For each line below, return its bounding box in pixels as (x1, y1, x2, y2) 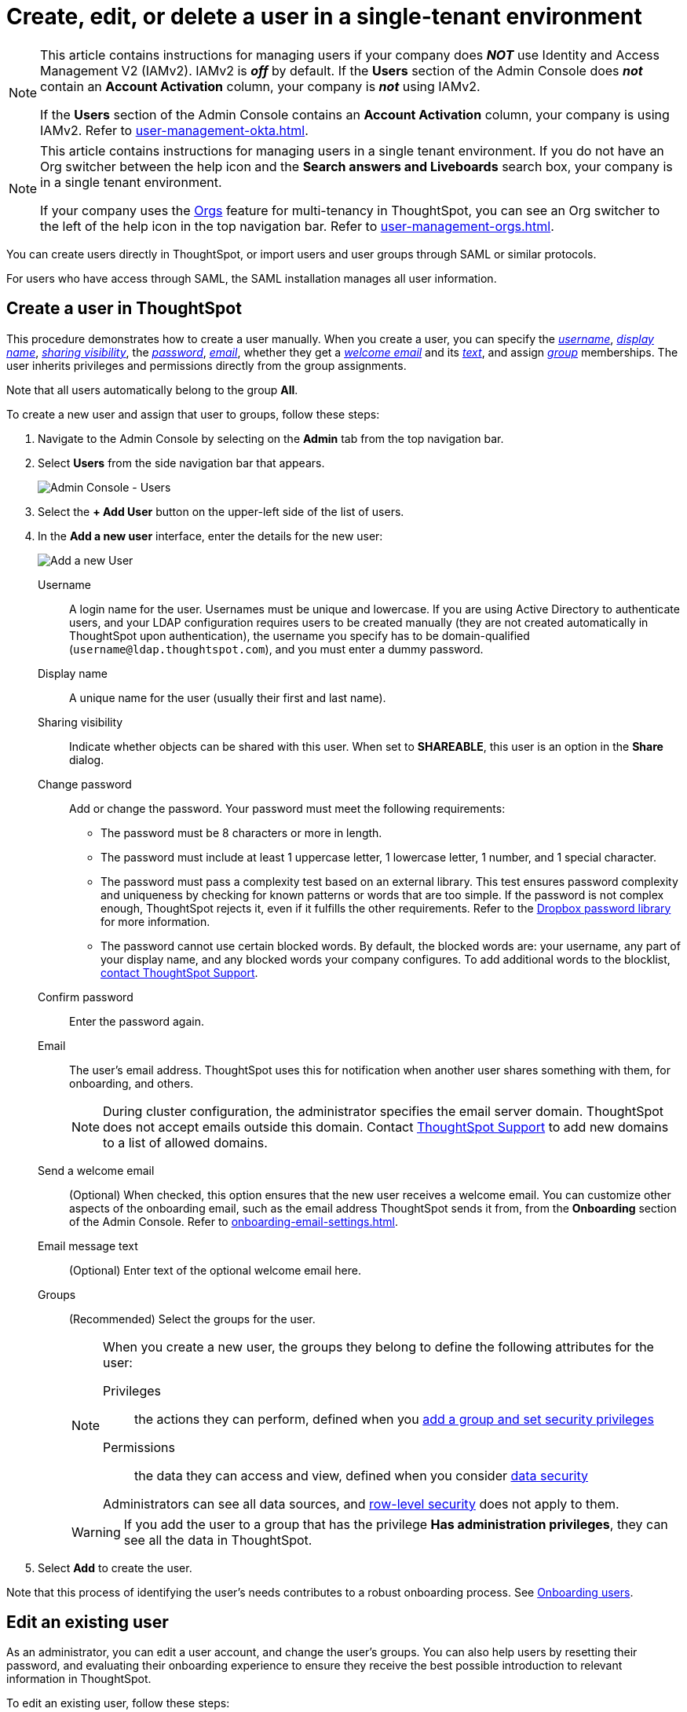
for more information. (100, 914, 210, 928)
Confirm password (38, 990, 133, 1004)
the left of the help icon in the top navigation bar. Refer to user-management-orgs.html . (40, 218, 554, 234)
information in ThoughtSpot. (6, 1672, 152, 1686)
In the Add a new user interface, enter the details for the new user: (38, 529, 383, 543)
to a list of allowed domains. (103, 1134, 268, 1150)
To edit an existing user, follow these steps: (6, 1696, 230, 1710)
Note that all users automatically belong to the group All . (6, 382, 298, 397)
